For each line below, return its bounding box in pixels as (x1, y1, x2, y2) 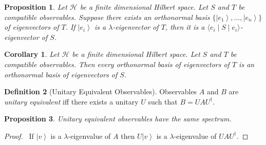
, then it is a (165, 22, 205, 32)
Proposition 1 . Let (4, 2, 67, 12)
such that (148, 96, 178, 107)
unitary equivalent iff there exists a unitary (4, 96, 139, 107)
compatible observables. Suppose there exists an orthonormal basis (4, 11, 210, 22)
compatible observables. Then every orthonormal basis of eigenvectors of (4, 58, 230, 69)
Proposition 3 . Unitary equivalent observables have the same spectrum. (4, 113, 232, 124)
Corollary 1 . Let (4, 49, 60, 59)
